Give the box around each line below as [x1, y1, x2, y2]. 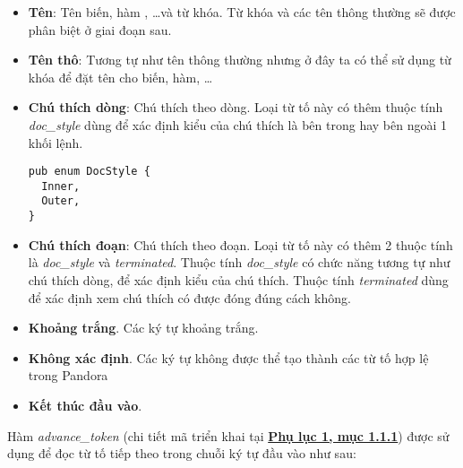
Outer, [41, 195, 81, 208]
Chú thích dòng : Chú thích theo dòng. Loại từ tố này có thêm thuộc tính [28, 98, 443, 117]
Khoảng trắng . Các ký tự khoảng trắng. [28, 318, 259, 337]
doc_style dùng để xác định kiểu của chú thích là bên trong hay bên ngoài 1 [28, 115, 448, 134]
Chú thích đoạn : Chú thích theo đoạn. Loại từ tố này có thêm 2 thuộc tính [28, 235, 453, 254]
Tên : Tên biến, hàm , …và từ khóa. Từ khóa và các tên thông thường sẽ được [28, 3, 456, 21]
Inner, [41, 179, 81, 193]
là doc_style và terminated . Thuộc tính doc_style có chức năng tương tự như [28, 253, 450, 272]
